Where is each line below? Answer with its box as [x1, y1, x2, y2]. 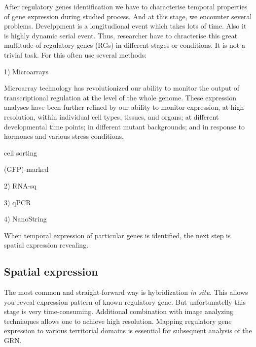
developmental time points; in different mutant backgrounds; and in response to [4, 121, 245, 131]
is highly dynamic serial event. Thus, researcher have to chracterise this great [4, 30, 238, 40]
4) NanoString [4, 214, 47, 224]
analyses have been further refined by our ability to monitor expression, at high [4, 102, 244, 112]
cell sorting [4, 147, 37, 158]
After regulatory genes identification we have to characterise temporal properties [4, 1, 248, 11]
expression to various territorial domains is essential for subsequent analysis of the [4, 325, 252, 336]
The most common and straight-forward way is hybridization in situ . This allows [4, 287, 248, 297]
